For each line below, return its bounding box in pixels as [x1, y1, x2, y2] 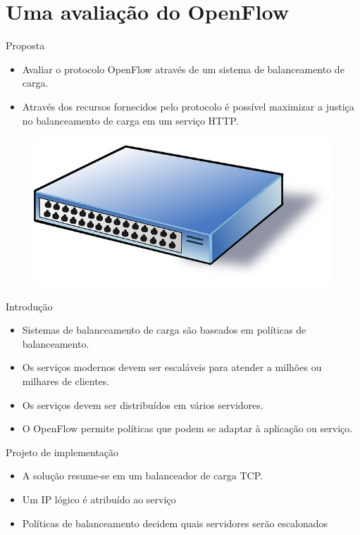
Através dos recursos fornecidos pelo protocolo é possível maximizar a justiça [22, 99, 354, 113]
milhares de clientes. [22, 374, 110, 389]
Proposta [6, 38, 45, 53]
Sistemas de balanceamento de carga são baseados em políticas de [22, 322, 306, 337]
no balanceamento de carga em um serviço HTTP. [22, 113, 239, 127]
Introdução [6, 298, 53, 313]
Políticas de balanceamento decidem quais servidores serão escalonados [22, 515, 328, 530]
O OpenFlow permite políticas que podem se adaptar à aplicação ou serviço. [22, 421, 353, 436]
